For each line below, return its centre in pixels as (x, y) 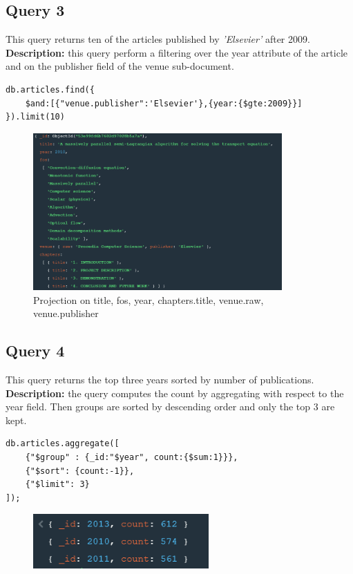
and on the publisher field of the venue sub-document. (120, 66)
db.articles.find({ (50, 89)
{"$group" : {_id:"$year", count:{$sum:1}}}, (132, 457)
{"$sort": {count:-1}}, (80, 471)
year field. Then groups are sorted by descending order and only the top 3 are (170, 406)
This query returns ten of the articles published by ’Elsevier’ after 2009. (158, 39)
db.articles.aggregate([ (63, 444)
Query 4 (35, 351)
